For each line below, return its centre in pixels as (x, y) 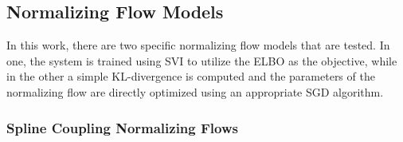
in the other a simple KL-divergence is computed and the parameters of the (191, 76)
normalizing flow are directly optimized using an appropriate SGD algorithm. (195, 91)
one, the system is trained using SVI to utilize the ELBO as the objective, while (202, 60)
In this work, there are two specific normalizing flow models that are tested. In (198, 45)
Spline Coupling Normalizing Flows (122, 127)
